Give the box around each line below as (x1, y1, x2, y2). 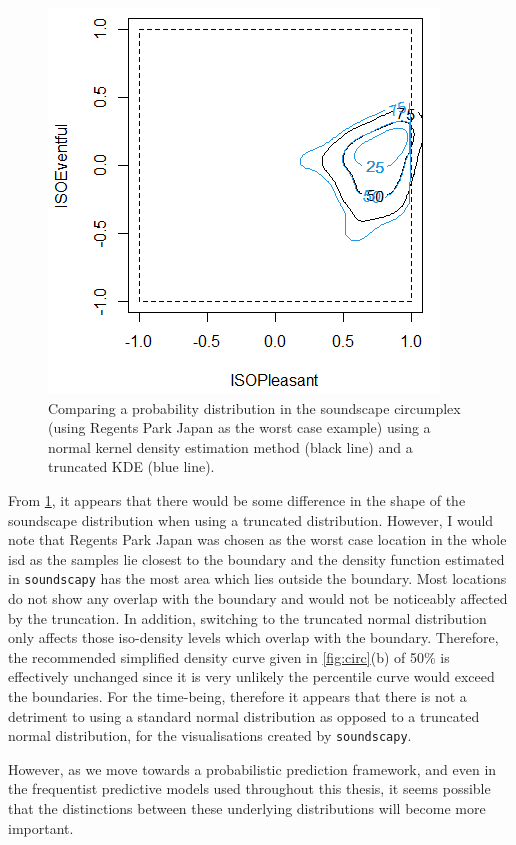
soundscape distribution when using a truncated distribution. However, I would (8, 509, 494, 530)
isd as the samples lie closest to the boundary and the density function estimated (8, 548, 505, 569)
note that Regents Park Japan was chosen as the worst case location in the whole (8, 529, 507, 550)
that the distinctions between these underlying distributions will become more (8, 798, 486, 818)
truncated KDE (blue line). (48, 456, 215, 477)
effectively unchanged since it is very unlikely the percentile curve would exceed (8, 666, 495, 687)
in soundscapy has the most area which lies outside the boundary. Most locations (8, 568, 507, 589)
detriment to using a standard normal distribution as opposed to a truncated (8, 705, 480, 726)
